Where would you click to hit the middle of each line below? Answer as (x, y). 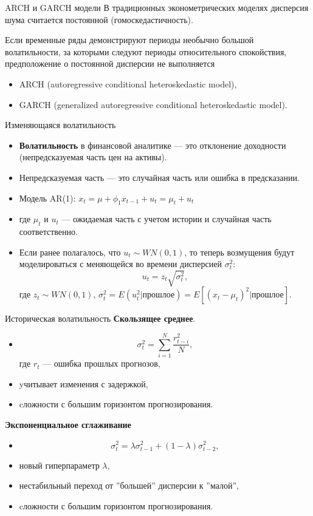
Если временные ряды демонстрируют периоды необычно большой (129, 40)
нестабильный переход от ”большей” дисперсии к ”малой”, (129, 485)
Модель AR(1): (47, 198)
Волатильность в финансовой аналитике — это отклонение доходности (153, 145)
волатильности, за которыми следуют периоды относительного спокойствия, (146, 51)
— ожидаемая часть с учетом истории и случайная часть (167, 219)
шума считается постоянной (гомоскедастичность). (99, 19)
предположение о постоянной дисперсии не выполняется (110, 63)
